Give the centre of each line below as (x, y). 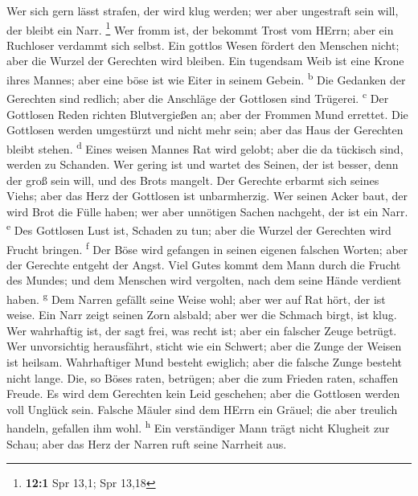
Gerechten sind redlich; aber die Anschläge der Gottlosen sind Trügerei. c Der (198, 97)
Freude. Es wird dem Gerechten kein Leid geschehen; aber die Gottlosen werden (203, 394)
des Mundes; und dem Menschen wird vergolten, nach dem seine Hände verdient (204, 280)
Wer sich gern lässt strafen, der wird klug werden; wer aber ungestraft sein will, (203, 10)
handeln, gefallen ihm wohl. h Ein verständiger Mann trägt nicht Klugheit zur (198, 427)
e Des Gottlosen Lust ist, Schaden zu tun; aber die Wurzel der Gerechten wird (199, 229)
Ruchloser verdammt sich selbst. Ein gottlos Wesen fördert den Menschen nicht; (203, 45)
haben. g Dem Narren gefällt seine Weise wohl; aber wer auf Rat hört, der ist (196, 298)
